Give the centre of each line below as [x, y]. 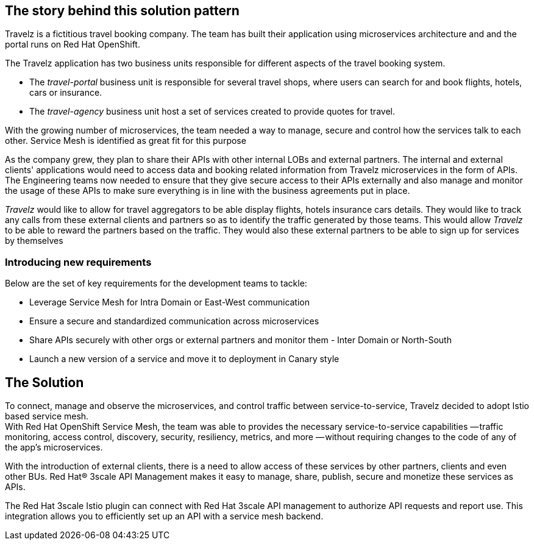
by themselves [34, 241]
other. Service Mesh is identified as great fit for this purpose [126, 141]
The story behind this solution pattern [122, 11]
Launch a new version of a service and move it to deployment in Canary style [184, 359]
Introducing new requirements [78, 262]
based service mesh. [47, 416]
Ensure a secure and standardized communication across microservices [174, 321]
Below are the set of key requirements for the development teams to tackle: [156, 283]
